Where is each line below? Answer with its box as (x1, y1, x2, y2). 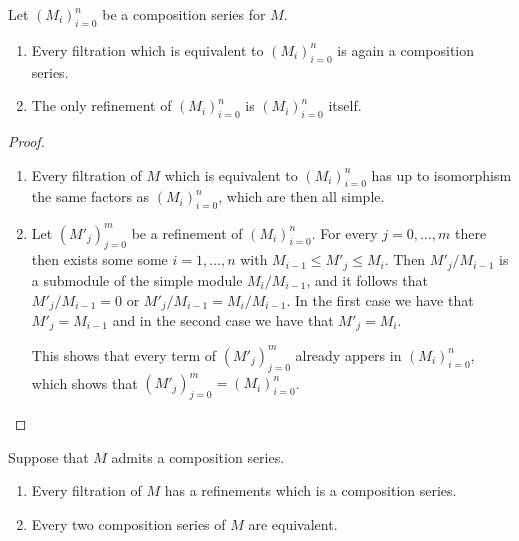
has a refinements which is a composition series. (164, 480, 457, 501)
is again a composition (337, 39, 475, 60)
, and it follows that (306, 269, 428, 290)
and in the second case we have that (112, 309, 334, 330)
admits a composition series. (111, 446, 285, 467)
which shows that (31, 372, 138, 393)
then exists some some (31, 249, 168, 270)
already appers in (295, 344, 402, 365)
